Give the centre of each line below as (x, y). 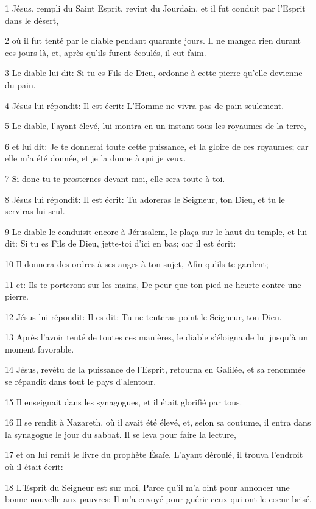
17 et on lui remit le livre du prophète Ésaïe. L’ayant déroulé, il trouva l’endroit (154, 455)
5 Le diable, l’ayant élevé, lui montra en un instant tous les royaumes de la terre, (156, 126)
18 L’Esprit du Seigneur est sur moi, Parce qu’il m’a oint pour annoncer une (147, 487)
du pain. (20, 84)
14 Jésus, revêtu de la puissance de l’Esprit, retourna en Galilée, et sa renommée (155, 369)
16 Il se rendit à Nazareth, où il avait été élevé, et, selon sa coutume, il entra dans (158, 422)
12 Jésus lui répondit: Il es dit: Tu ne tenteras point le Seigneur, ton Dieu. (143, 316)
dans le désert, (32, 20)
